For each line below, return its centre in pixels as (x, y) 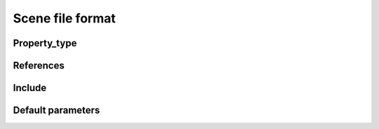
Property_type (45, 43)
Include (30, 88)
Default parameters (56, 110)
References (39, 66)
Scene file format (64, 18)
